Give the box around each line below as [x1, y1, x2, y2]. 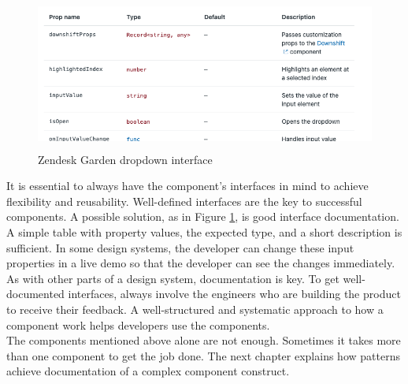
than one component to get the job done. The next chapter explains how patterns [6, 347, 400, 363]
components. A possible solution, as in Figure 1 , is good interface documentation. [6, 208, 399, 225]
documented [6, 285, 65, 302]
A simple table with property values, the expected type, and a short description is [6, 223, 402, 240]
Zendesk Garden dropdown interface [38, 151, 213, 167]
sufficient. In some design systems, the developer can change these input [6, 239, 354, 255]
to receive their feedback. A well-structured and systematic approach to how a [6, 300, 384, 317]
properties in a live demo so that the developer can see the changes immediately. [6, 255, 395, 271]
